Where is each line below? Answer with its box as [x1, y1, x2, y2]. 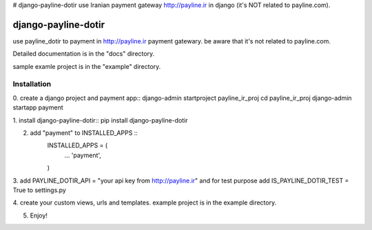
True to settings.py [12, 186, 67, 194]
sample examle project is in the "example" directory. [12, 62, 161, 70]
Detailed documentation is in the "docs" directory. [12, 50, 155, 58]
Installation [12, 79, 52, 89]
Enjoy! [30, 211, 48, 220]
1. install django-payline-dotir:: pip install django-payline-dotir [12, 116, 189, 124]
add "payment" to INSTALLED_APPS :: [30, 129, 138, 137]
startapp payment [12, 103, 63, 112]
